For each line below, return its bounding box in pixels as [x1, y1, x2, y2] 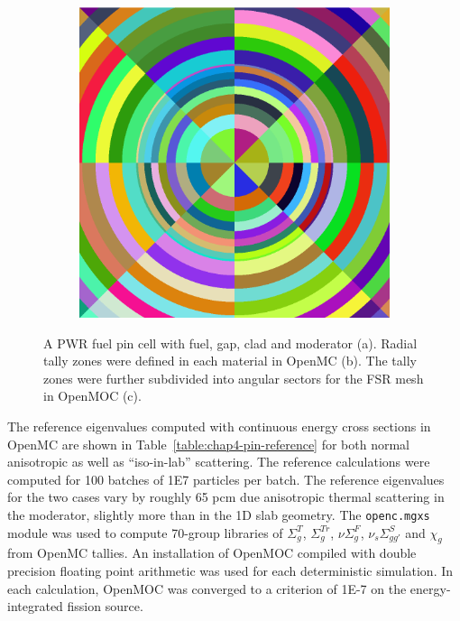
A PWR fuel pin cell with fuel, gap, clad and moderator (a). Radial [43, 333, 418, 352]
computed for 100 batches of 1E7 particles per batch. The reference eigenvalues [7, 469, 445, 488]
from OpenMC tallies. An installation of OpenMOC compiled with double [7, 543, 417, 562]
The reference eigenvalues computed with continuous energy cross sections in [7, 416, 431, 435]
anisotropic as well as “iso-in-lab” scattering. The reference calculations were [7, 452, 430, 471]
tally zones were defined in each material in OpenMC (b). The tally [43, 351, 417, 370]
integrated [7, 597, 63, 616]
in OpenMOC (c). [43, 386, 142, 405]
